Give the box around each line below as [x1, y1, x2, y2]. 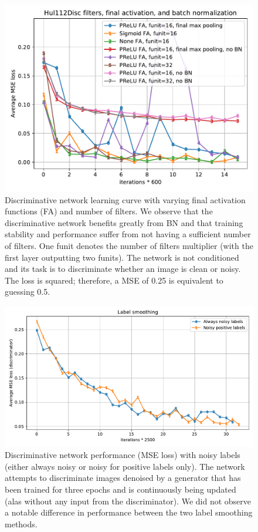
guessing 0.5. [5, 285, 50, 298]
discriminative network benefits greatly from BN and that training [5, 216, 243, 228]
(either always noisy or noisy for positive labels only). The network [5, 460, 245, 472]
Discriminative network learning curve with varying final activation [5, 193, 246, 206]
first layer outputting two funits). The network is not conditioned [5, 251, 239, 263]
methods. [5, 517, 38, 530]
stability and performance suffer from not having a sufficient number [5, 228, 251, 240]
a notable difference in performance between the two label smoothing [5, 506, 253, 518]
